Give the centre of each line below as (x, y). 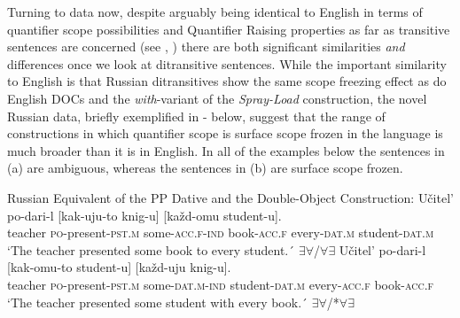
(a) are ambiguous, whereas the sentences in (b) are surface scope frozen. (205, 168)
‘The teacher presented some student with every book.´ (158, 302)
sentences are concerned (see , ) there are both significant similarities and (206, 47)
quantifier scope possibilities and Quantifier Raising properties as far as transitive (229, 29)
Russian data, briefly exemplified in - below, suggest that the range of (196, 116)
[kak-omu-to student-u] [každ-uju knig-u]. (119, 267)
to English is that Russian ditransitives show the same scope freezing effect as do (227, 81)
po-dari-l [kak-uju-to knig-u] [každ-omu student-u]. (144, 215)
